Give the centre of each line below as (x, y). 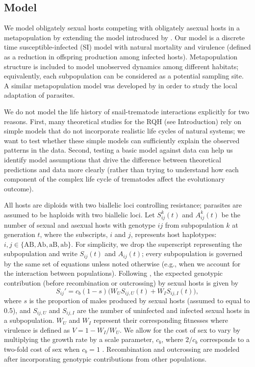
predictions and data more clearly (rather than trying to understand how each (121, 169)
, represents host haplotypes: (174, 234)
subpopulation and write (41, 253)
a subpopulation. (29, 320)
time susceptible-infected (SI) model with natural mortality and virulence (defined (127, 47)
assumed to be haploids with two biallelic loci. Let (79, 214)
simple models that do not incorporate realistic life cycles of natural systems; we (125, 131)
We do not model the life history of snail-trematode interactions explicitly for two (127, 111)
